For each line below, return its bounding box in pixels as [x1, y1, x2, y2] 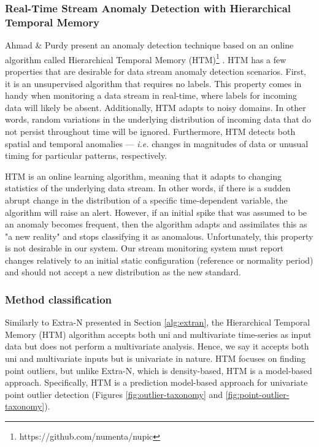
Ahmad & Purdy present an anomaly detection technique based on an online [5, 39, 294, 52]
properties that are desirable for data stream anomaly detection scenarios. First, [5, 64, 306, 77]
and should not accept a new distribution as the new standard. [5, 266, 241, 278]
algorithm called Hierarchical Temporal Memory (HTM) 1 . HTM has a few [5, 51, 286, 66]
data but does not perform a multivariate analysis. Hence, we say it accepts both [5, 340, 309, 353]
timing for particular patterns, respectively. [5, 149, 167, 162]
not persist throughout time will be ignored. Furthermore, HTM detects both [5, 124, 296, 137]
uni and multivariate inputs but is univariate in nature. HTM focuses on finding [5, 352, 306, 365]
